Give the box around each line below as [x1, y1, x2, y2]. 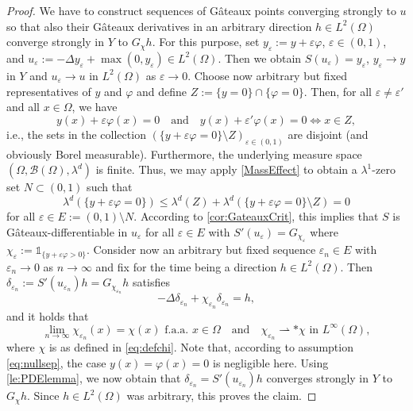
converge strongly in [6, 33, 105, 50]
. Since [27, 387, 60, 404]
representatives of [6, 83, 91, 99]
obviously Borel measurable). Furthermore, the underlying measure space [6, 145, 362, 162]
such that [87, 179, 133, 195]
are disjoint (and [288, 125, 369, 142]
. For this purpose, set [152, 33, 260, 50]
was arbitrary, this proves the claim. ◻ [126, 387, 317, 404]
